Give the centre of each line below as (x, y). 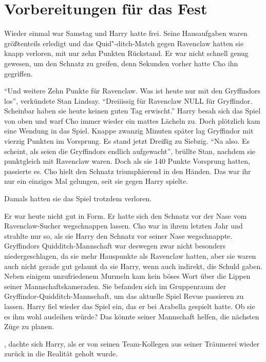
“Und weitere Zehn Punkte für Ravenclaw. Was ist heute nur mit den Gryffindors (132, 91)
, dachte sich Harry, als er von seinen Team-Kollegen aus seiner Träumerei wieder (132, 343)
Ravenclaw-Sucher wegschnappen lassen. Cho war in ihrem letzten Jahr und (123, 226)
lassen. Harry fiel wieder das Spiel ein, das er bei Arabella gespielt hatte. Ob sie (130, 306)
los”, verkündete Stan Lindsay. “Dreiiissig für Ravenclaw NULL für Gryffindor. (128, 100)
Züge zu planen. (29, 326)
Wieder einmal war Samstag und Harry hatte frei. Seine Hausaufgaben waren (126, 33)
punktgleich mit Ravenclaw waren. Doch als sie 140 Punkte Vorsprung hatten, (127, 161)
